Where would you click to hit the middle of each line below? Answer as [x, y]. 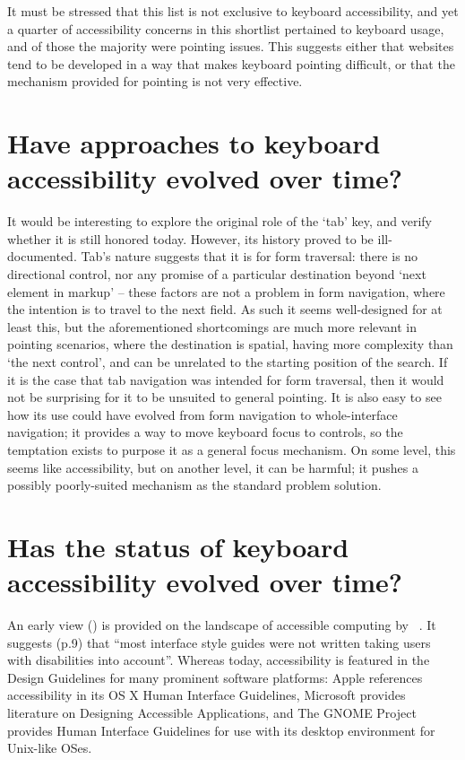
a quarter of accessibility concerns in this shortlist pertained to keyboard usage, [226, 28]
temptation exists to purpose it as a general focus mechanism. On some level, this [232, 450]
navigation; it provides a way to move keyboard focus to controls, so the [205, 432]
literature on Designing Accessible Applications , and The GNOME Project [212, 713]
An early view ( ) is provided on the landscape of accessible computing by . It [222, 625]
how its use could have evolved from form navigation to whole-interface [202, 414]
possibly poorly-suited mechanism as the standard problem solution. [194, 485]
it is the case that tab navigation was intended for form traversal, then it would [226, 379]
